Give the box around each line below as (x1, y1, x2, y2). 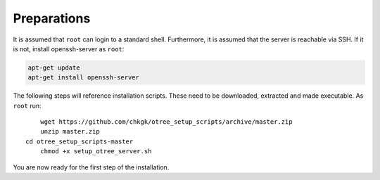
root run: (13, 101, 42, 110)
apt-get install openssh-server (27, 74, 140, 82)
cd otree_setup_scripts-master (25, 137, 134, 146)
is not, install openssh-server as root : (13, 44, 125, 53)
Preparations (13, 11, 91, 26)
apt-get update (27, 63, 80, 72)
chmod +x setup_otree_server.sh (39, 148, 152, 155)
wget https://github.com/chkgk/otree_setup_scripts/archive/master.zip (39, 118, 293, 126)
